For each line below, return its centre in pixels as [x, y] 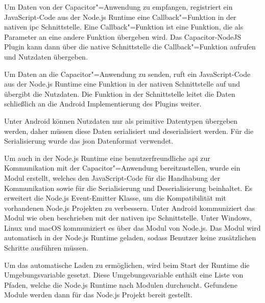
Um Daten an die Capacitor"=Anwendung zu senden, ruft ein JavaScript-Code [127, 74]
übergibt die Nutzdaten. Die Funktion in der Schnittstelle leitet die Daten [120, 93]
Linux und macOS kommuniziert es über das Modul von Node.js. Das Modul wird [132, 227]
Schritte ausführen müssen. [46, 248]
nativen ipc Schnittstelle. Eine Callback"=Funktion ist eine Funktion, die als [124, 27]
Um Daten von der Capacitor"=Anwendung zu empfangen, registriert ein [118, 7]
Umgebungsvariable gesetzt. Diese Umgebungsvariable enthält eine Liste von [124, 275]
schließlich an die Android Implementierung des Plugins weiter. [103, 104]
